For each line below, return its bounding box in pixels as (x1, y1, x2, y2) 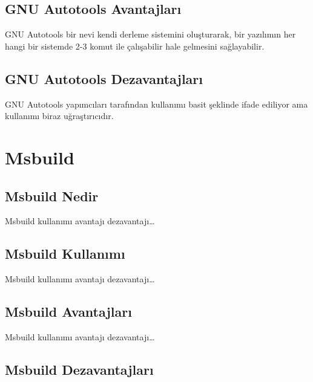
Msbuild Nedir (5, 186, 99, 205)
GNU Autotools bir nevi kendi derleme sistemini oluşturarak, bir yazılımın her (5, 28, 296, 40)
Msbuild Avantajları (5, 302, 132, 321)
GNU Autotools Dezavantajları (5, 69, 203, 88)
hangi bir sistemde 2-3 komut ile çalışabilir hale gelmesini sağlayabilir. (5, 39, 265, 52)
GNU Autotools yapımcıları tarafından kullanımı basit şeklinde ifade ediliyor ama (5, 97, 308, 110)
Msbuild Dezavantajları (5, 360, 154, 378)
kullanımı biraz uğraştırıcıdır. (5, 109, 114, 122)
